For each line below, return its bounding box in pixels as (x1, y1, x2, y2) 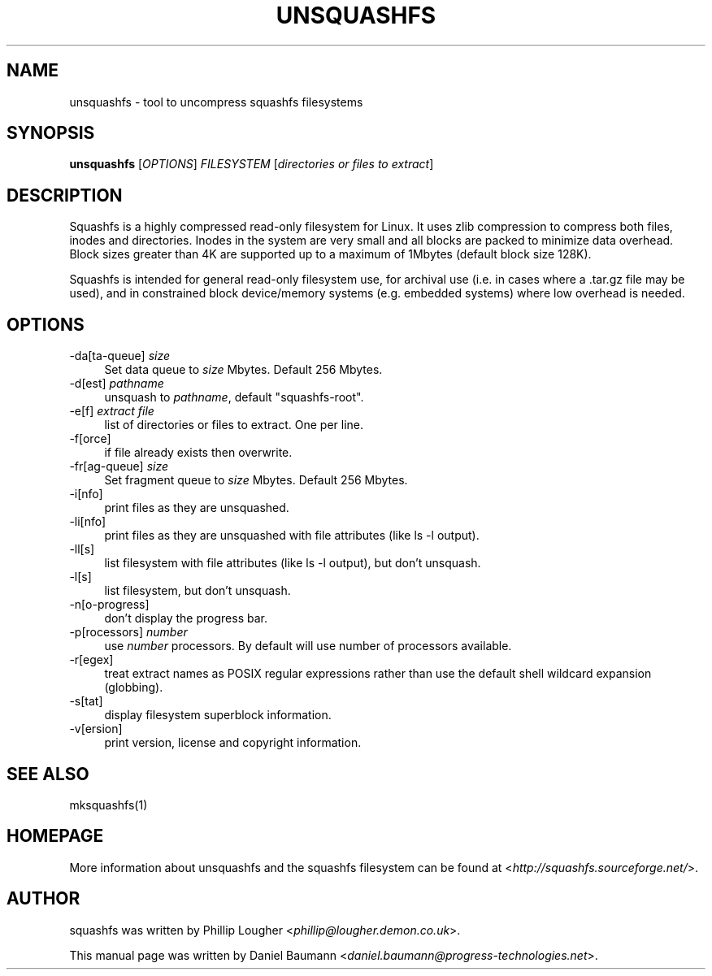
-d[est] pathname (69, 376, 164, 391)
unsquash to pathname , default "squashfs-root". (104, 390, 364, 405)
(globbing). (104, 680, 163, 695)
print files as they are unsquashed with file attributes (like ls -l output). (104, 528, 480, 543)
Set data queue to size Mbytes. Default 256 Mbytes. (104, 362, 383, 377)
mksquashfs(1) (69, 797, 148, 812)
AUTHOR (7, 888, 80, 909)
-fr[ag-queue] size (69, 459, 168, 474)
